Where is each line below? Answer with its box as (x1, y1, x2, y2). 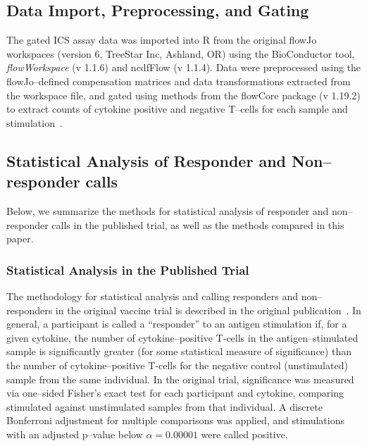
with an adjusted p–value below (6, 426, 143, 441)
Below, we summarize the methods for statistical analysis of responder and (6, 203, 329, 218)
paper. (6, 231, 34, 246)
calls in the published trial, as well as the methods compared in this (51, 217, 344, 232)
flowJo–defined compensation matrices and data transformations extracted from (6, 73, 351, 88)
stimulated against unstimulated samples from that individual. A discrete (6, 399, 323, 414)
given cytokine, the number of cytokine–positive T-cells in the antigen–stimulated (6, 330, 359, 345)
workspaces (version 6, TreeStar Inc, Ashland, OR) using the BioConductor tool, (6, 46, 355, 61)
